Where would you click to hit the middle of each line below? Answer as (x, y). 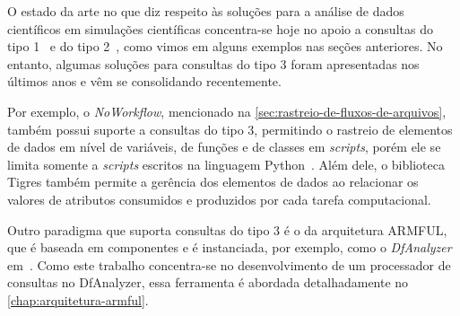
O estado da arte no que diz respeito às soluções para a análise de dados (206, 11)
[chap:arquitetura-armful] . (78, 299)
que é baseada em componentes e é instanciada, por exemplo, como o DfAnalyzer (230, 247)
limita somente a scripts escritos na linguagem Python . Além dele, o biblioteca (226, 164)
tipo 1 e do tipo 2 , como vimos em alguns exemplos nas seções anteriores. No (225, 46)
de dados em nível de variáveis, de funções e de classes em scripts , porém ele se (224, 147)
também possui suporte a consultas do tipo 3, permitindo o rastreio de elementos (230, 129)
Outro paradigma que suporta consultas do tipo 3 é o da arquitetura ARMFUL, (227, 229)
